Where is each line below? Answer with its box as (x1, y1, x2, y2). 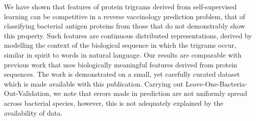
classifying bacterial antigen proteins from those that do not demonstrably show (4, 21, 245, 31)
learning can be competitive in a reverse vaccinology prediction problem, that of (4, 11, 245, 21)
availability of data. (4, 107, 63, 118)
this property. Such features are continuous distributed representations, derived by (4, 30, 252, 40)
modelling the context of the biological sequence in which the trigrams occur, (4, 40, 236, 50)
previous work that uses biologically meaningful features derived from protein (4, 59, 237, 69)
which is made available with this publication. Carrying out (4, 78, 184, 89)
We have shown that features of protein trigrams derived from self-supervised (4, 1, 237, 11)
